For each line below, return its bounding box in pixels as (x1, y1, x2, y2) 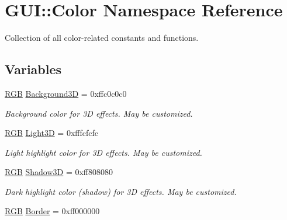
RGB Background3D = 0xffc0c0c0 (5, 87, 127, 99)
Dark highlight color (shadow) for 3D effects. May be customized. (5, 185, 237, 197)
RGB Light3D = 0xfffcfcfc (5, 127, 98, 139)
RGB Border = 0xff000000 (5, 205, 100, 217)
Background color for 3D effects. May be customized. (5, 107, 193, 119)
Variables (5, 60, 62, 78)
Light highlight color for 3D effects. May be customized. (5, 146, 202, 158)
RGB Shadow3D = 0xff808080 (5, 166, 113, 178)
